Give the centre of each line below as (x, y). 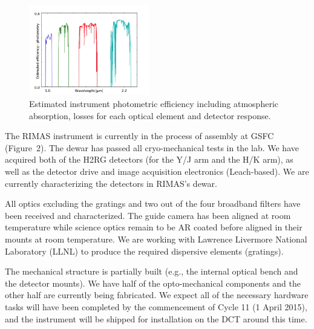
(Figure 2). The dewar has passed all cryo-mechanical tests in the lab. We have (152, 147)
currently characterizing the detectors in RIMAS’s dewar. (111, 183)
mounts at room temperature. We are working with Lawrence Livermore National (156, 239)
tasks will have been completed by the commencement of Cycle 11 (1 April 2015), (156, 306)
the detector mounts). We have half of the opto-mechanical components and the (153, 283)
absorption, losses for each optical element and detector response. (150, 115)
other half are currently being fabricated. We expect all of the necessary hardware (157, 295)
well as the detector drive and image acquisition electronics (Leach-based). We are (157, 171)
